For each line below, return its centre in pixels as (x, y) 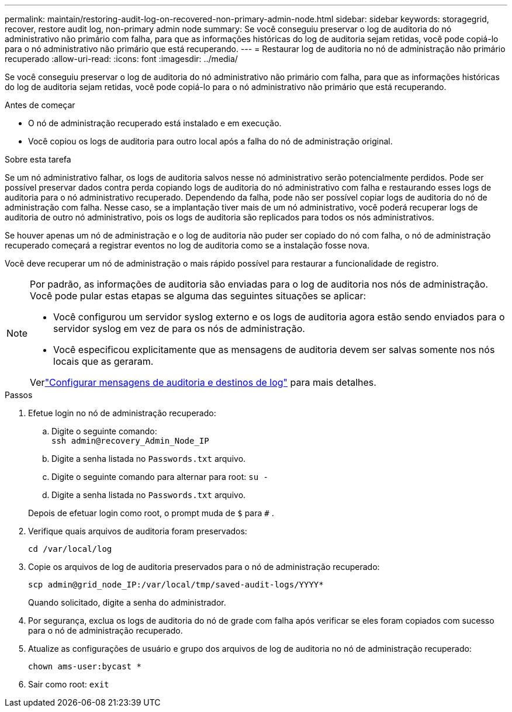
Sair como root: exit (69, 684)
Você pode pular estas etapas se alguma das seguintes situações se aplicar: (198, 296)
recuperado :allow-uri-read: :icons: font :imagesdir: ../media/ (121, 59)
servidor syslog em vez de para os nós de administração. (179, 329)
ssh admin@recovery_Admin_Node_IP (130, 441)
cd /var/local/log (70, 549)
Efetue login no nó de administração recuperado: (122, 413)
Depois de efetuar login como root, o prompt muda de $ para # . (151, 513)
